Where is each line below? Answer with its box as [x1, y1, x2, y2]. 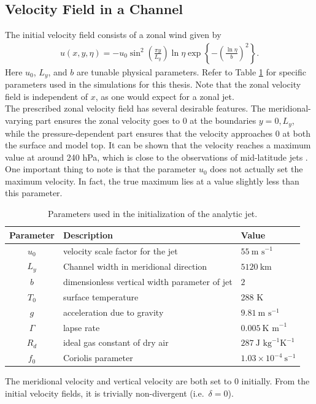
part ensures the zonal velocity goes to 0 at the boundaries [35, 114, 256, 127]
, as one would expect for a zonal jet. [95, 90, 234, 102]
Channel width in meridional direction [63, 259, 207, 272]
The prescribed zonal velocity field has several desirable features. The [5, 102, 266, 115]
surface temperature [63, 290, 139, 303]
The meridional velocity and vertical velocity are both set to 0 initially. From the [5, 375, 310, 387]
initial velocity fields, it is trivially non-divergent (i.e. [5, 386, 204, 399]
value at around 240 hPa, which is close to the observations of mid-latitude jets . [5, 150, 308, 163]
